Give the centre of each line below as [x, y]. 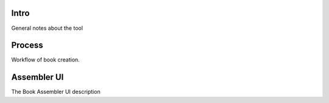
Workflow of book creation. [46, 60]
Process [27, 45]
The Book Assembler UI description [56, 92]
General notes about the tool [47, 28]
